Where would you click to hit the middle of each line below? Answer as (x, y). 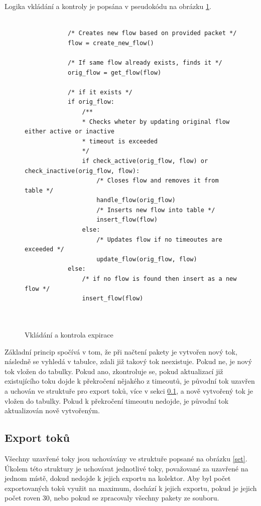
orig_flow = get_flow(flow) (114, 72)
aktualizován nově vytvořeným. (52, 410)
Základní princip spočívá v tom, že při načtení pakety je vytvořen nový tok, (121, 351)
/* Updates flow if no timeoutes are (159, 239)
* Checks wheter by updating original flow (156, 122)
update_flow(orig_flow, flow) (147, 259)
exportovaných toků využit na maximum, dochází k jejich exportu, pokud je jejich (131, 488)
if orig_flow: (91, 102)
